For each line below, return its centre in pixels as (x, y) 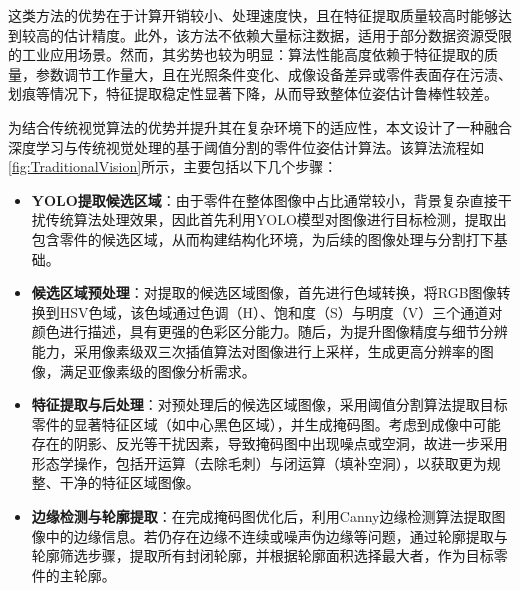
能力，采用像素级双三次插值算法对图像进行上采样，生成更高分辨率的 (255, 350)
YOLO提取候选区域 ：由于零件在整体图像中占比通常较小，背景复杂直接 (264, 199)
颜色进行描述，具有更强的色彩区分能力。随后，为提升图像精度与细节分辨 (269, 331)
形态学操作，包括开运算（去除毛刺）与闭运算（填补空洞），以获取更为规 (266, 462)
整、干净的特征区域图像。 (115, 482)
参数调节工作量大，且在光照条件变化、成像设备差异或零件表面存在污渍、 (273, 73)
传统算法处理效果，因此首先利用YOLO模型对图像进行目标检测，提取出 (276, 219)
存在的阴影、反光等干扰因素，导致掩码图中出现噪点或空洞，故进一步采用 (269, 443)
